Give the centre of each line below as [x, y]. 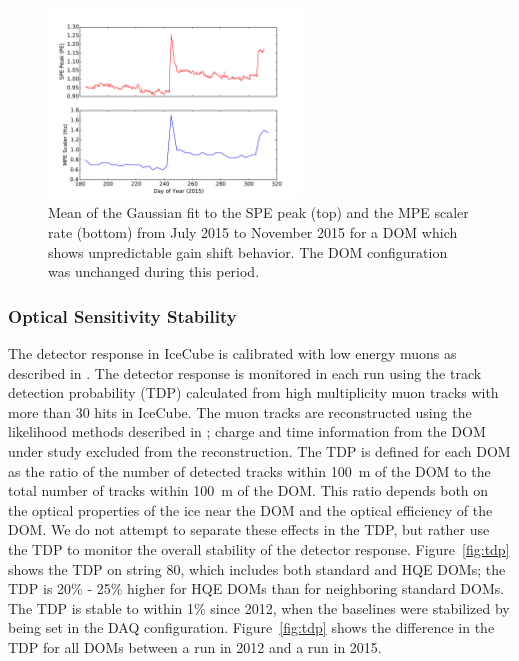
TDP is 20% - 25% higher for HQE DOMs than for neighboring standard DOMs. [256, 588]
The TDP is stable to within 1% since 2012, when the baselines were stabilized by [259, 607]
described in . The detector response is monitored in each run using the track [245, 372]
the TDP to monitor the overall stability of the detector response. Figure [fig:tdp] [259, 548]
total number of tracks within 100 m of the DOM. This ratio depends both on [248, 490]
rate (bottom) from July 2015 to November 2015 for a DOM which [253, 231]
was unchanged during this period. [154, 271]
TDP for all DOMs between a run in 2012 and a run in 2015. [195, 646]
